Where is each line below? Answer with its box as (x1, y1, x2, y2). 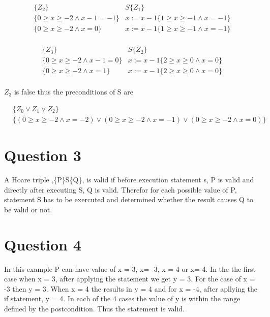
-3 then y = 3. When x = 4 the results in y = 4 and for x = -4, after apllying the (4, 283, 258, 294)
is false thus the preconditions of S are (14, 86, 134, 97)
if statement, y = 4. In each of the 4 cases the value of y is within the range (4, 293, 241, 304)
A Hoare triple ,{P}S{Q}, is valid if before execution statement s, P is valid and (4, 174, 254, 185)
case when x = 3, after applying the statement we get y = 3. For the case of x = (4, 273, 255, 284)
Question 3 (4, 145, 81, 166)
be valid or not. (4, 204, 52, 214)
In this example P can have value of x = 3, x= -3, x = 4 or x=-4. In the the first (4, 263, 256, 274)
